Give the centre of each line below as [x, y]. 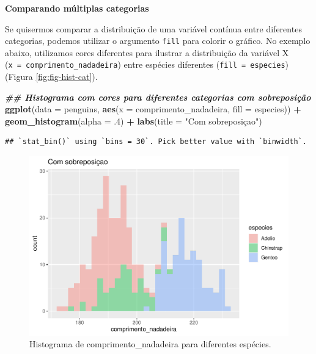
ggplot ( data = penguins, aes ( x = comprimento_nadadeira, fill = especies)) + [153, 109]
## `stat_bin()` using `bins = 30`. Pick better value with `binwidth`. [156, 142]
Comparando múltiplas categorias [77, 8]
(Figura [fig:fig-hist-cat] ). [51, 77]
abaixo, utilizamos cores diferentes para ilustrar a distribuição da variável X [147, 52]
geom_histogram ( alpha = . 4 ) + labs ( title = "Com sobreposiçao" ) [134, 121]
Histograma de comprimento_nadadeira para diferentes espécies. [150, 344]
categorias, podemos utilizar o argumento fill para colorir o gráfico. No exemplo [158, 41]
